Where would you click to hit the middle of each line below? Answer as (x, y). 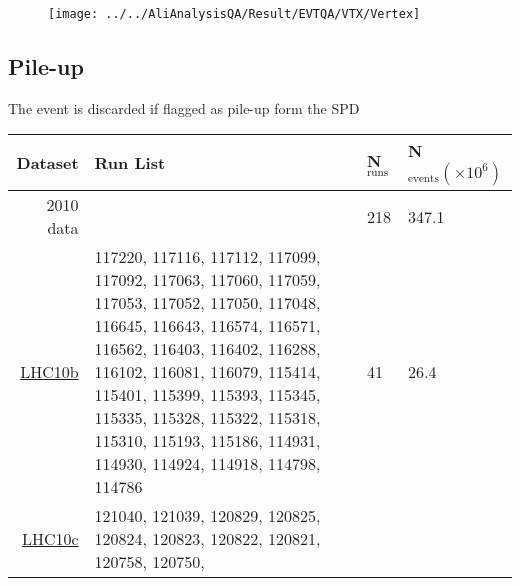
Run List (130, 163)
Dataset (47, 163)
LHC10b (49, 372)
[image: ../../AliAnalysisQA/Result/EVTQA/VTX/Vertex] (234, 14)
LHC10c (50, 539)
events (423, 179)
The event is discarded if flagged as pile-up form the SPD (184, 107)
